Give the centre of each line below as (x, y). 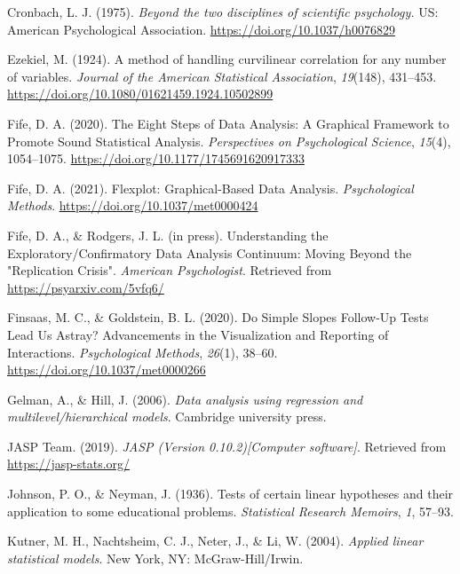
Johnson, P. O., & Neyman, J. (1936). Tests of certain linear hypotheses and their (230, 494)
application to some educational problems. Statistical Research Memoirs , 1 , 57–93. (230, 511)
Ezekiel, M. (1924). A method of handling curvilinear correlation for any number (227, 59)
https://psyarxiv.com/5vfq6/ (86, 287)
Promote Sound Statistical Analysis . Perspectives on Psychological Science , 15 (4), (229, 141)
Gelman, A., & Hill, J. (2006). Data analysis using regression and (185, 399)
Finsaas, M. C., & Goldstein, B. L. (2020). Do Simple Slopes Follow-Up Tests (218, 317)
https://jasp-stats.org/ (69, 464)
